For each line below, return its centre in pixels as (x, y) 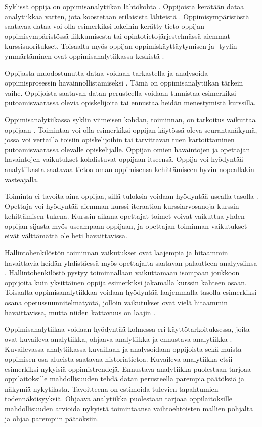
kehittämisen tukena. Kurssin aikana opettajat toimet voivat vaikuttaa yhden (125, 216)
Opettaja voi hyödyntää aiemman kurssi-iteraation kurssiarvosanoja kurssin (122, 206)
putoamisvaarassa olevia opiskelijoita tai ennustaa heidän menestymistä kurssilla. (130, 102)
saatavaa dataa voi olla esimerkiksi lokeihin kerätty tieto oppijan (105, 26)
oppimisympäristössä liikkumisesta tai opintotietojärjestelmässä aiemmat (118, 36)
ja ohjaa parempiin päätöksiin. (52, 418)
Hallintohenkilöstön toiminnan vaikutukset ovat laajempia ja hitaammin (116, 253)
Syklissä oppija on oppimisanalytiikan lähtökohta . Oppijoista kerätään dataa (124, 6)
